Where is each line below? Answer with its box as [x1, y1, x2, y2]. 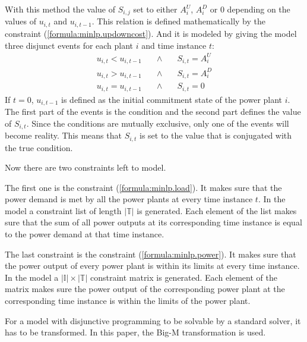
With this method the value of [5, 3, 115, 15]
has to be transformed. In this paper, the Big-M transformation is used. [5, 326, 266, 338]
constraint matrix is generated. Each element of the [90, 271, 277, 283]
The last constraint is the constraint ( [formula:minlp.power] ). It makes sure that [5, 247, 296, 260]
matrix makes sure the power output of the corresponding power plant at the [5, 283, 285, 295]
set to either [133, 3, 178, 15]
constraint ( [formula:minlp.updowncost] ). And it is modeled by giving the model [5, 27, 297, 39]
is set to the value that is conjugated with [139, 129, 292, 142]
